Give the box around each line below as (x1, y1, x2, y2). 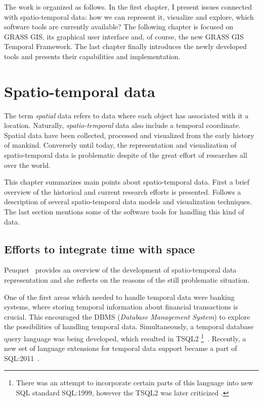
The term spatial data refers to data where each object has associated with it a (4, 110, 249, 120)
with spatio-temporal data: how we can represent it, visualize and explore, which (4, 11, 254, 22)
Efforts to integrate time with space (4, 241, 195, 256)
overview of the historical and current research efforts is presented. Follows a (4, 186, 241, 197)
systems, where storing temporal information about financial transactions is (4, 301, 238, 312)
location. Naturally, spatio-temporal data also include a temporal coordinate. (4, 120, 241, 130)
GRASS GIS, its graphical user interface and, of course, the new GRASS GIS (4, 31, 244, 41)
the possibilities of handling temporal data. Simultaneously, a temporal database (4, 321, 254, 332)
